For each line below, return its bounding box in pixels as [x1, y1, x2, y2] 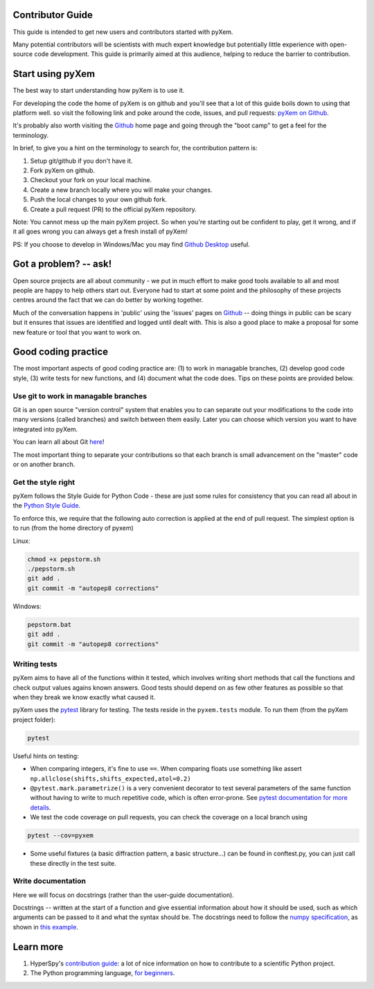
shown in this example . [12, 923, 79, 931]
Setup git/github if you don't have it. [30, 157, 133, 165]
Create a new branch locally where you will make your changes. [30, 186, 213, 194]
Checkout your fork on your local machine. [30, 176, 152, 184]
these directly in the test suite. [30, 859, 117, 867]
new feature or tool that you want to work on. [12, 328, 142, 336]
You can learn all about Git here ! [12, 438, 105, 446]
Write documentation [12, 876, 87, 886]
